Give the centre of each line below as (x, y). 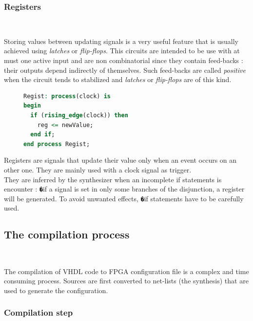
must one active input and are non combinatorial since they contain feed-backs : (124, 60)
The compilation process (67, 234)
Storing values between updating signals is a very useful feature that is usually (121, 41)
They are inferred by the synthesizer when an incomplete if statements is (113, 179)
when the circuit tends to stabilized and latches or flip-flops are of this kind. (118, 79)
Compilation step (39, 312)
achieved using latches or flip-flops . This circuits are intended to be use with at (122, 51)
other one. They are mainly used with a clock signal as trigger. (98, 169)
